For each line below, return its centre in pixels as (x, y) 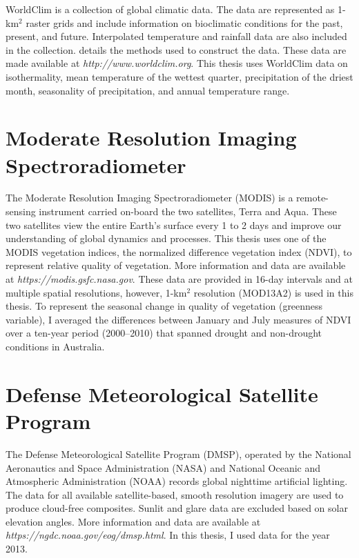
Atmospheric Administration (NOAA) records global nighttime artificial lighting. (177, 481)
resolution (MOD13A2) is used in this (273, 292)
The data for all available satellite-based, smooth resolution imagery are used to (175, 494)
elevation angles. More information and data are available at (133, 521)
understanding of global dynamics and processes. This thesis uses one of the (166, 238)
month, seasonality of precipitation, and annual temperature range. (148, 90)
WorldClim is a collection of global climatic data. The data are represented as (170, 9)
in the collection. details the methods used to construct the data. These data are (176, 49)
